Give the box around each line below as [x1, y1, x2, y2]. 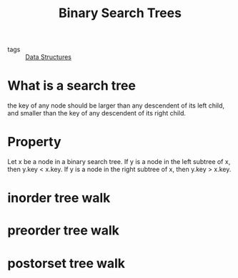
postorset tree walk [7, 255, 126, 272]
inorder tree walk [7, 190, 111, 206]
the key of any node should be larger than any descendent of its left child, [7, 101, 225, 110]
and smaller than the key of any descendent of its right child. [7, 109, 187, 118]
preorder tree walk [7, 222, 120, 239]
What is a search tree [7, 78, 136, 94]
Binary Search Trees [58, 5, 182, 21]
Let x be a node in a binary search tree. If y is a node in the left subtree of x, [7, 158, 231, 166]
